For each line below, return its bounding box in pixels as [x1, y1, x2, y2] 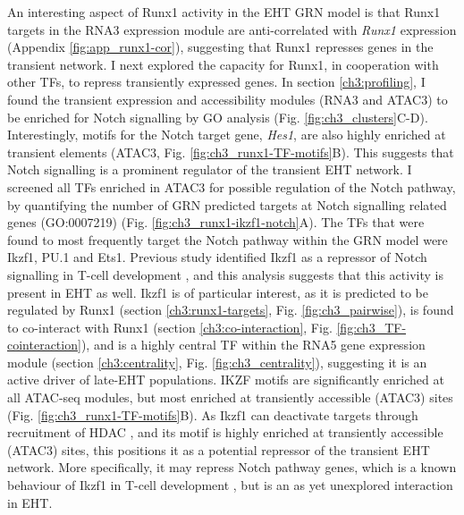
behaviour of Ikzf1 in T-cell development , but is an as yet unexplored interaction [7, 476, 453, 494]
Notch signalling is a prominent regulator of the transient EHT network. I [7, 160, 412, 179]
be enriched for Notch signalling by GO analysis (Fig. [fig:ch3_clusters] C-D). [7, 107, 428, 126]
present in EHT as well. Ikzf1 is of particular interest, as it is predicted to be [7, 283, 428, 301]
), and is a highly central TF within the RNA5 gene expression [80, 335, 426, 354]
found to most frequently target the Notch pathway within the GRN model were [7, 230, 448, 249]
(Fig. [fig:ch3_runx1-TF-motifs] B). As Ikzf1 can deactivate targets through [7, 405, 418, 424]
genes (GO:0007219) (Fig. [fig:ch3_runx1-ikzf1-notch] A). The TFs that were [7, 213, 425, 232]
